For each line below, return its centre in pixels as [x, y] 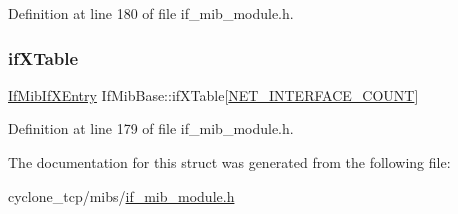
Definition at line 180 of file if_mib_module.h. [151, 13]
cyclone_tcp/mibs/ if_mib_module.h [121, 195]
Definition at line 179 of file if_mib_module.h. [151, 128]
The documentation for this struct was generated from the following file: [229, 162]
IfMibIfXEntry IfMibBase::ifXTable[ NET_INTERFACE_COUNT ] [213, 94]
